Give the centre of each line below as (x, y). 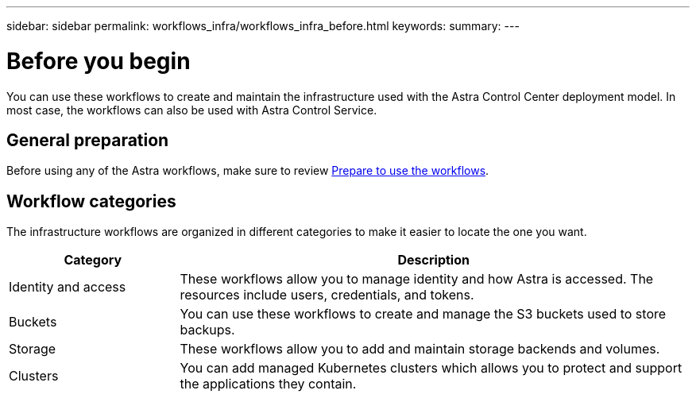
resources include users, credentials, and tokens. (327, 295)
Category (93, 260)
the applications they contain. (268, 384)
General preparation (88, 140)
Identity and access (68, 287)
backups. (207, 330)
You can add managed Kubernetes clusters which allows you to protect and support (431, 368)
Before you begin (99, 61)
